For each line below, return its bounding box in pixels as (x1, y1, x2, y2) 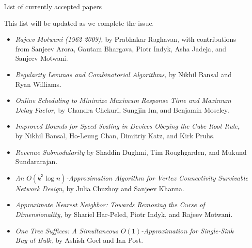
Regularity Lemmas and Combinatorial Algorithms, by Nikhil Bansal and (15, 69, 232, 79)
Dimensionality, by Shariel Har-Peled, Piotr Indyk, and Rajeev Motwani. (15, 209, 233, 219)
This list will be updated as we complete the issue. (4, 17, 154, 28)
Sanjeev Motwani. (15, 53, 68, 63)
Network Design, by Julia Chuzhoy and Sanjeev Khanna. (15, 183, 184, 193)
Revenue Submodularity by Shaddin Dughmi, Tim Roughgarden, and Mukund (15, 147, 247, 157)
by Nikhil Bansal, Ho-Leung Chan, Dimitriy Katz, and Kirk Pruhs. (15, 130, 215, 140)
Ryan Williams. (15, 79, 62, 89)
